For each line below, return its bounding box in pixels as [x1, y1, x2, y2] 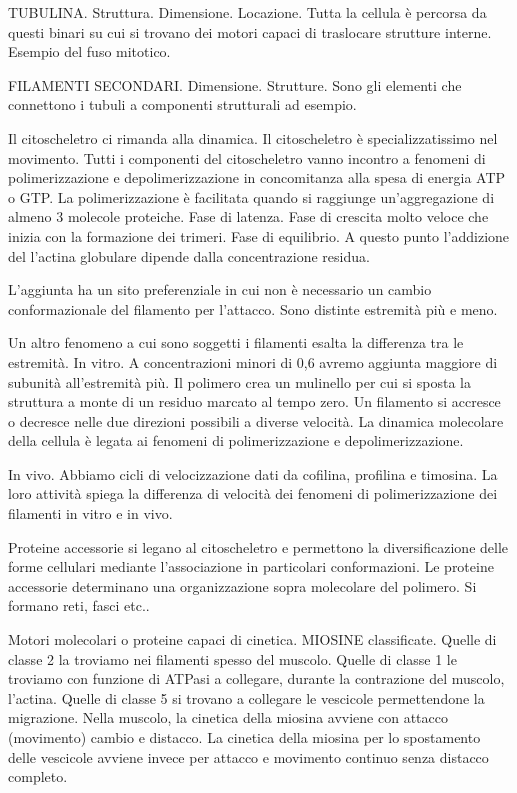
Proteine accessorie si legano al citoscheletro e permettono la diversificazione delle [8, 536, 509, 557]
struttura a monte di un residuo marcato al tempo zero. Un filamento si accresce [8, 391, 501, 412]
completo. [8, 766, 68, 787]
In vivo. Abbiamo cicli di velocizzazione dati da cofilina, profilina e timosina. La [8, 463, 498, 484]
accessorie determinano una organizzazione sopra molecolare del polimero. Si [8, 575, 477, 596]
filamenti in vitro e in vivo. [8, 503, 173, 524]
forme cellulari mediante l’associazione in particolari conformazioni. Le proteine [8, 556, 494, 577]
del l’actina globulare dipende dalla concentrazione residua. [8, 245, 370, 266]
